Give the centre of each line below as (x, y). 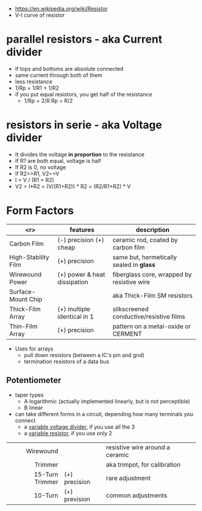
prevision (77, 499)
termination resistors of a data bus (66, 361)
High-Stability (29, 257)
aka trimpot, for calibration (143, 464)
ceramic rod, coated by (145, 240)
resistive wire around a (138, 447)
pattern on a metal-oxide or (151, 326)
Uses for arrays (34, 349)
